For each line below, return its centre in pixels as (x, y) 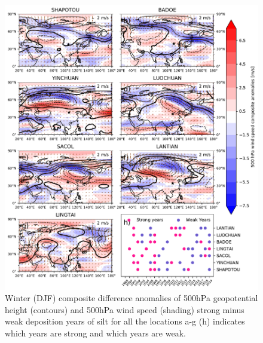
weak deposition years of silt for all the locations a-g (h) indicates (125, 321)
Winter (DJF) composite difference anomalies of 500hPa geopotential (131, 298)
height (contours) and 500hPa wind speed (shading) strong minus (125, 309)
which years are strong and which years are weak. (95, 333)
